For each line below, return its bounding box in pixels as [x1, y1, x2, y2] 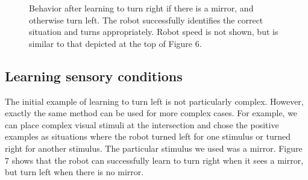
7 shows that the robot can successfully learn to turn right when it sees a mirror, [5, 154, 304, 166]
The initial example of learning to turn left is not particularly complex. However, [5, 95, 304, 107]
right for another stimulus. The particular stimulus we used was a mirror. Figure [5, 141, 303, 154]
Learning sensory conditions [5, 66, 183, 85]
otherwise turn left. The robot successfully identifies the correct [29, 13, 263, 26]
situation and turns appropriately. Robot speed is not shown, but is [29, 25, 278, 38]
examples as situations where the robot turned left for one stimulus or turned [5, 130, 291, 143]
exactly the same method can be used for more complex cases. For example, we [5, 107, 298, 119]
